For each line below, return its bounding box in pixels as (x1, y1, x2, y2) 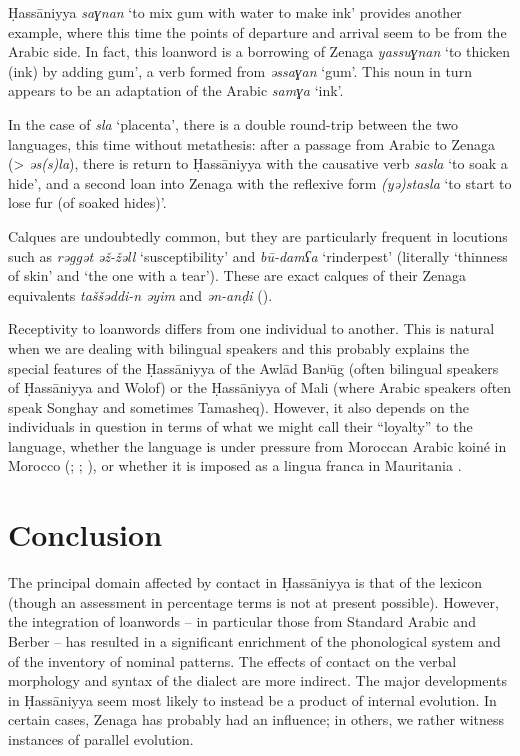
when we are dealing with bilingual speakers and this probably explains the (8, 337, 469, 358)
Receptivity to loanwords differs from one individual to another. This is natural (8, 318, 495, 339)
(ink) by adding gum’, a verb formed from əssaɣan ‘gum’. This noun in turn (8, 60, 472, 81)
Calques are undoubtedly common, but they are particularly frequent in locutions (8, 225, 508, 246)
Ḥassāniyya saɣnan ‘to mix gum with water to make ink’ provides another (8, 2, 462, 22)
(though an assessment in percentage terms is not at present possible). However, (8, 591, 499, 612)
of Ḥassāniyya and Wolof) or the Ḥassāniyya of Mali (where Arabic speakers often (8, 377, 512, 398)
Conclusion (8, 514, 163, 555)
